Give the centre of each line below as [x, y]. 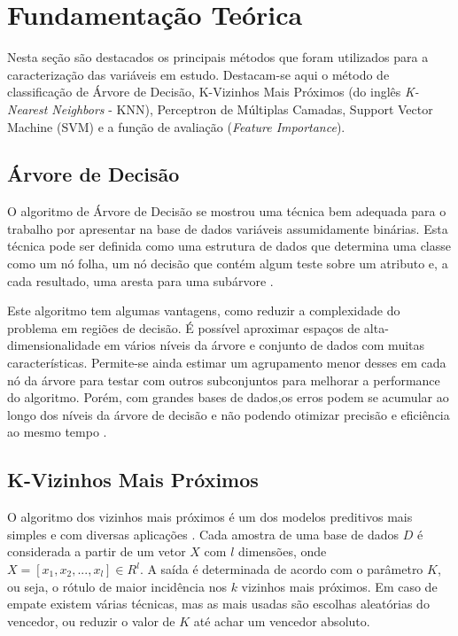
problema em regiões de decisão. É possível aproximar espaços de [184, 327]
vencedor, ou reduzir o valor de [91, 620]
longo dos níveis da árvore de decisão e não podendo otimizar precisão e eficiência [229, 414]
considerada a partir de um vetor [97, 551]
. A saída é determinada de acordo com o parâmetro [281, 569]
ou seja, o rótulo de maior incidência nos [117, 586]
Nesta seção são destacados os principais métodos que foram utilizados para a [218, 57]
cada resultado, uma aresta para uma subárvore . [140, 280]
